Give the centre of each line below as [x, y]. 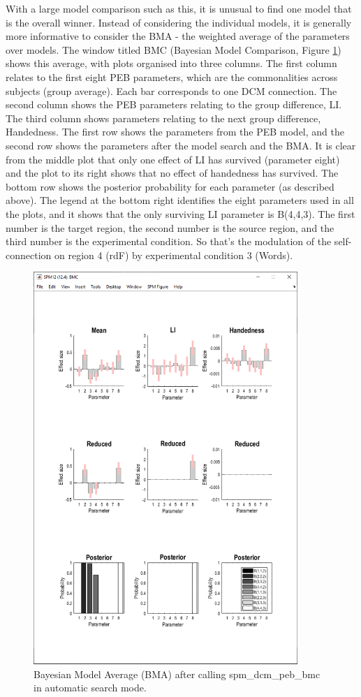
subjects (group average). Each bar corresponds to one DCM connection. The [171, 90]
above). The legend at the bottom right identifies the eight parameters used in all [180, 200]
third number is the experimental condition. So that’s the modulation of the [169, 241]
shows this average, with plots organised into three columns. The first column [171, 63]
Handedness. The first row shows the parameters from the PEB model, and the [175, 132]
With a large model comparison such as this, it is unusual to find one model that [179, 8]
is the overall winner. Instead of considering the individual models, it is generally [179, 22]
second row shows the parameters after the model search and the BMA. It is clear [181, 145]
